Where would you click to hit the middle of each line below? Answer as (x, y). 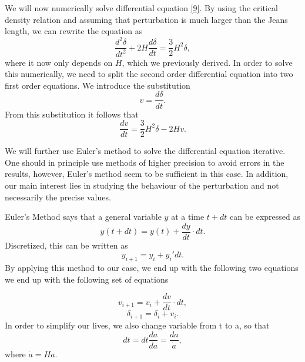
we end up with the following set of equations (87, 279)
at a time (188, 217)
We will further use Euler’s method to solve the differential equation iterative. (145, 151)
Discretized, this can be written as (66, 245)
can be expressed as (265, 217)
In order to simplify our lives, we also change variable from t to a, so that (137, 325)
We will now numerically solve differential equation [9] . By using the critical (141, 8)
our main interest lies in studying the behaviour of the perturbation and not (142, 185)
